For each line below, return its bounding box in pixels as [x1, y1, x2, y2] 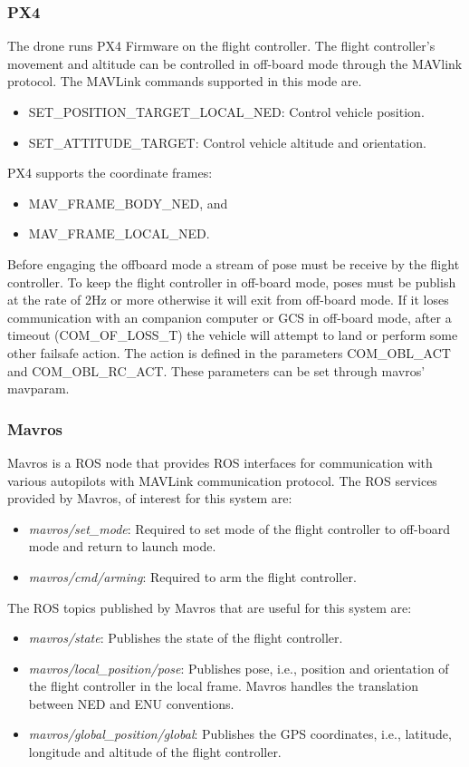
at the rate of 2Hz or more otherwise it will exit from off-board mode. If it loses [7, 290, 449, 309]
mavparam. [7, 379, 70, 398]
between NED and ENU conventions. [28, 694, 234, 713]
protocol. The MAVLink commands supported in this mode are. [7, 72, 362, 91]
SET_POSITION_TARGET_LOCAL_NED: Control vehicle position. [28, 102, 425, 121]
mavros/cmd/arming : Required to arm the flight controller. [28, 567, 357, 586]
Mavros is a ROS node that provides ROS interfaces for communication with [7, 452, 433, 471]
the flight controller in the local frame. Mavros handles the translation [28, 676, 418, 695]
